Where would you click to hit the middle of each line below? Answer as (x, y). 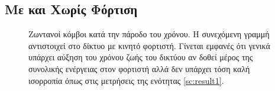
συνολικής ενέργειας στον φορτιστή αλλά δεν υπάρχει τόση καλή (139, 68)
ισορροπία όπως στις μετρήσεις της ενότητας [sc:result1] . (126, 80)
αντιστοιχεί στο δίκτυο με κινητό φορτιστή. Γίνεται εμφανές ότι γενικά (149, 45)
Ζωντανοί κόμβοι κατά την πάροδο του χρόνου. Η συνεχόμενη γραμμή (149, 34)
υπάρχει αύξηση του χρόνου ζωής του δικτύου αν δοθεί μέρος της (141, 57)
